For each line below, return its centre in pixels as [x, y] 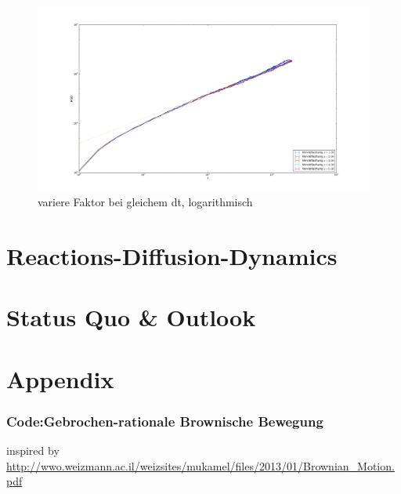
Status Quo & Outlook [131, 317]
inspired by [33, 450]
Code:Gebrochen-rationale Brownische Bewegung [165, 421]
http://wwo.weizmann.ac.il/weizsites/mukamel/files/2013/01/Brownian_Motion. [200, 465]
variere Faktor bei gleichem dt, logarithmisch [145, 202]
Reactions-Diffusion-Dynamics [172, 255]
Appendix [60, 378]
